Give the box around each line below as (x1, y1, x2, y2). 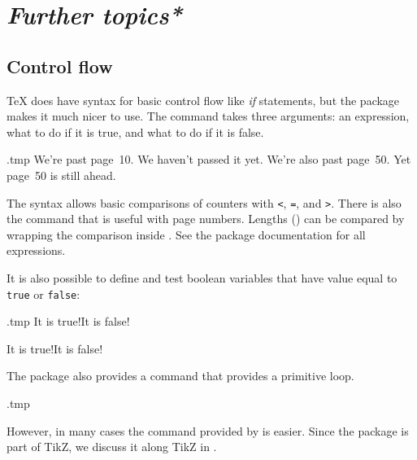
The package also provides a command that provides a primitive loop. (7, 367, 354, 384)
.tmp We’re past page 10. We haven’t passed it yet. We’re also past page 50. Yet (7, 151, 411, 168)
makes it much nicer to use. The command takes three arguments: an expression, (7, 107, 410, 125)
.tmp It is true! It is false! (7, 313, 130, 330)
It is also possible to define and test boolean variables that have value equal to (7, 269, 397, 286)
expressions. (7, 242, 66, 259)
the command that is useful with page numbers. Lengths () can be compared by (7, 210, 405, 227)
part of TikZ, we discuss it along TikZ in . (7, 438, 217, 455)
